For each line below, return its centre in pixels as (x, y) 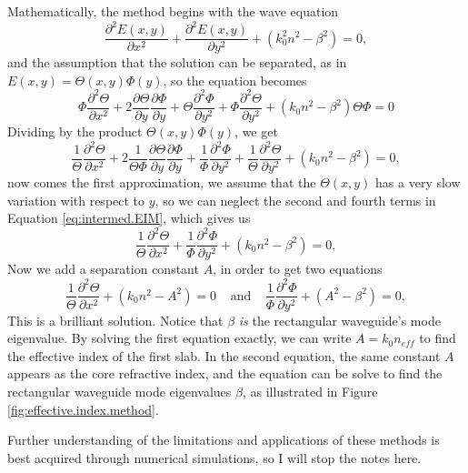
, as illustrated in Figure (310, 391)
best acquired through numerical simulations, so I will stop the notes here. (214, 457)
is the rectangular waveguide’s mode (339, 320)
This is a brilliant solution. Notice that (115, 320)
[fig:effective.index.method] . (83, 409)
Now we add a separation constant (103, 269)
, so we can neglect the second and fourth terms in (295, 200)
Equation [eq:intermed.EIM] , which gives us (129, 218)
